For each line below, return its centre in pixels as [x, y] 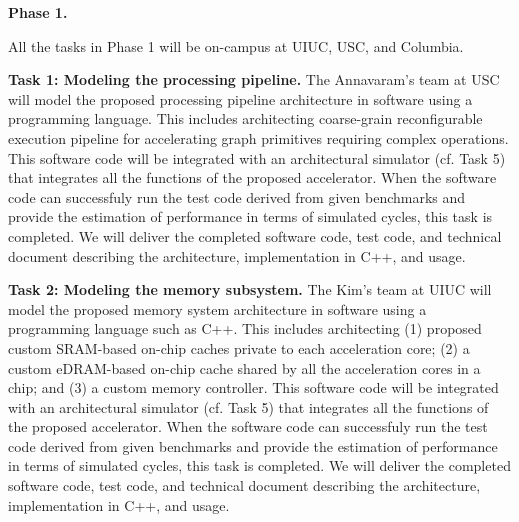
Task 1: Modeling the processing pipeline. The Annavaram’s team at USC [254, 79]
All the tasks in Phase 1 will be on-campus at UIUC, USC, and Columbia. [236, 45]
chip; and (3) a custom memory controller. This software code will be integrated [253, 387]
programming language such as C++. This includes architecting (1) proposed [245, 328]
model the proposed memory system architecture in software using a [217, 308]
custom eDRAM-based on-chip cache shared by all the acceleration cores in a [244, 367]
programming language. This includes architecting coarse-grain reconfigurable [245, 118]
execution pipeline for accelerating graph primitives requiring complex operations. [258, 137]
